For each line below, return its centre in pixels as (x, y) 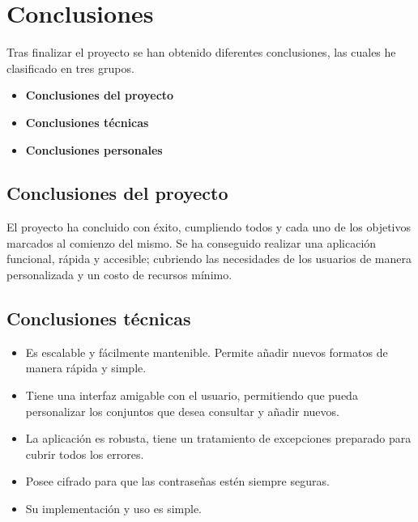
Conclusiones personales (94, 149)
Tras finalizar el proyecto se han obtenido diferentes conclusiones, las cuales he (201, 52)
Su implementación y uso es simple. (114, 509)
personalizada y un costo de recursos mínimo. (119, 275)
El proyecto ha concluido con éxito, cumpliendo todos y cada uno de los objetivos (209, 227)
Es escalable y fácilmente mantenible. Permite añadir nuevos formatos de (207, 352)
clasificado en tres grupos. (70, 68)
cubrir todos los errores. (85, 454)
